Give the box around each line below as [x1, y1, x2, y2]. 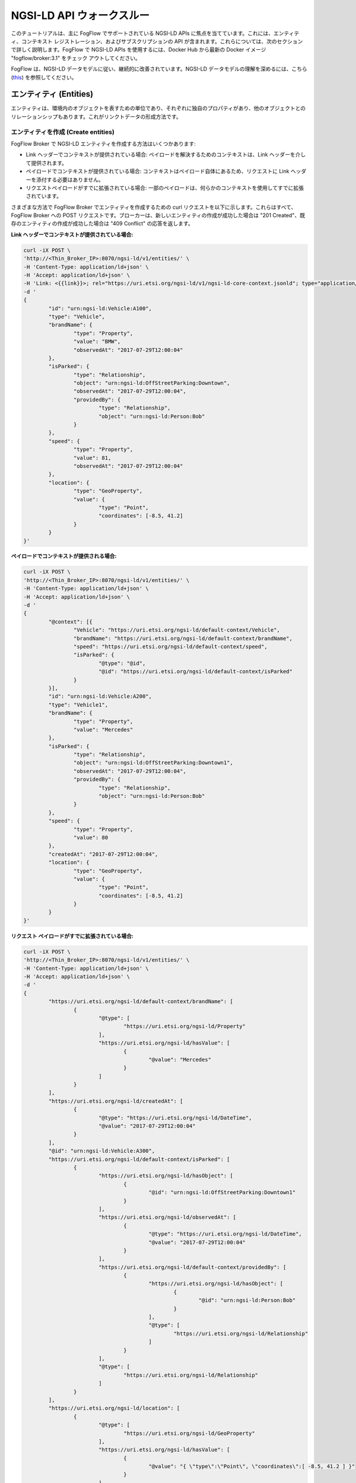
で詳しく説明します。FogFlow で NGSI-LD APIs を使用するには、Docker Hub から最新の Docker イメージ [11, 46, 266, 53]
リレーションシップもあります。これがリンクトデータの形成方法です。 [11, 113, 182, 120]
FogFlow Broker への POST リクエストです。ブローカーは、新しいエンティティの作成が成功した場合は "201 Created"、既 [11, 212, 306, 219]
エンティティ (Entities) [11, 89, 94, 99]
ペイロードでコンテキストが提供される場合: [11, 552, 117, 560]
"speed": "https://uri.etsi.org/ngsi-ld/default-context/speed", [73, 643, 268, 650]
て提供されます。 [26, 159, 68, 166]
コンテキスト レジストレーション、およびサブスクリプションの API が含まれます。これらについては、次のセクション [21, 37, 303, 44]
